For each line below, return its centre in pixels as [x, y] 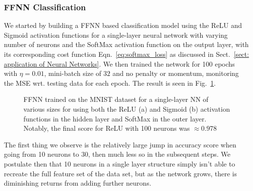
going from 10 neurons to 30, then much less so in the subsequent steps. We [117, 154]
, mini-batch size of [73, 73]
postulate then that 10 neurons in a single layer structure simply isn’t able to [120, 163]
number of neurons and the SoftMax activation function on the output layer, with [126, 44]
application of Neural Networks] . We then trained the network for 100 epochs [119, 63]
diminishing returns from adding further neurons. [78, 183]
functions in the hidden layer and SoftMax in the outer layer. [115, 118]
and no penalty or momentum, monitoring [176, 73]
